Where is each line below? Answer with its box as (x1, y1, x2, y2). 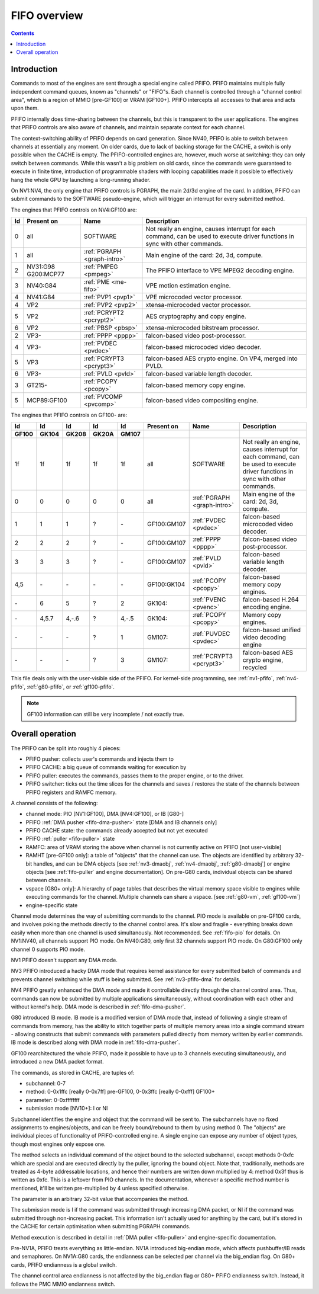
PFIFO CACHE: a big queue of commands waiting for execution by (25, 764, 187, 771)
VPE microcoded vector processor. (145, 293, 243, 302)
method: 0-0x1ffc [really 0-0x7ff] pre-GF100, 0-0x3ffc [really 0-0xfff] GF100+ (25, 1088, 215, 1096)
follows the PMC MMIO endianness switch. (11, 1280, 115, 1287)
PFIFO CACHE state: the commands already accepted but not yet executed (25, 827, 208, 834)
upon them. (11, 104, 39, 112)
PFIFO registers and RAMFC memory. (25, 789, 117, 796)
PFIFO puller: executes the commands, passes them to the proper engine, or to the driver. (25, 772, 244, 779)
